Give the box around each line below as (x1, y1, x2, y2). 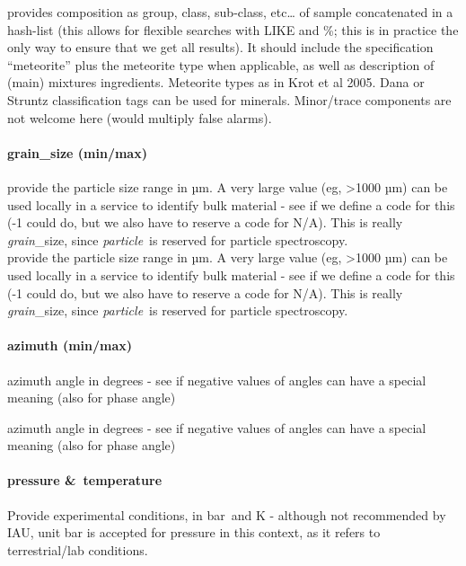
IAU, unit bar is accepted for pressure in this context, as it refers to (7, 523, 381, 542)
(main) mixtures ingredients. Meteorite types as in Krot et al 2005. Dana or (7, 73, 425, 92)
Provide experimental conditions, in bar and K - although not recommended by (7, 505, 446, 524)
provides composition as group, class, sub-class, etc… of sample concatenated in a (7, 3, 453, 21)
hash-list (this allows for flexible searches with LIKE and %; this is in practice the (7, 20, 459, 39)
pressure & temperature (7, 471, 163, 490)
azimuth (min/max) (7, 336, 133, 355)
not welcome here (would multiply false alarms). (7, 108, 272, 127)
